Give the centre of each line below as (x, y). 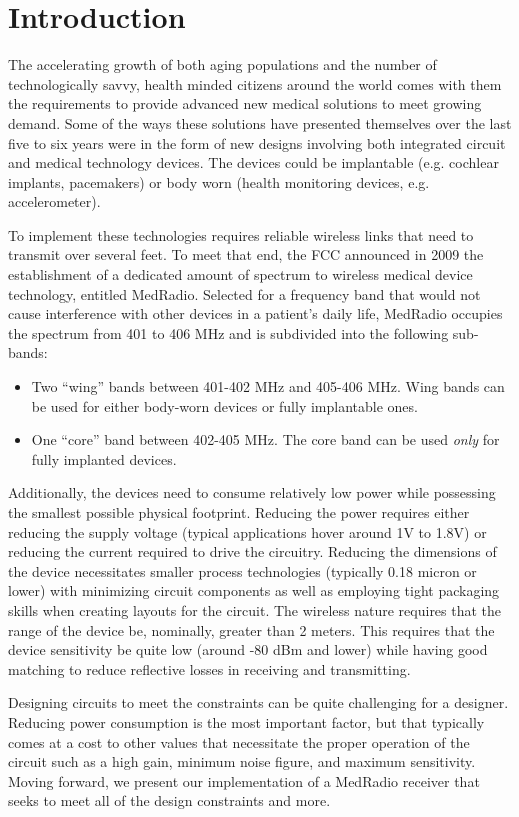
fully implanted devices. (104, 458)
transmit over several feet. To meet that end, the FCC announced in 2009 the (246, 254)
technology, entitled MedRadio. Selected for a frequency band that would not (244, 293)
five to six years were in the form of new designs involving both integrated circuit (257, 142)
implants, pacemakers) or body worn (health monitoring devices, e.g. (219, 181)
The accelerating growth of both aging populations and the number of (222, 64)
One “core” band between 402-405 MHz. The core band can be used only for (265, 439)
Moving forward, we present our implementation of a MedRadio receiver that (244, 780)
